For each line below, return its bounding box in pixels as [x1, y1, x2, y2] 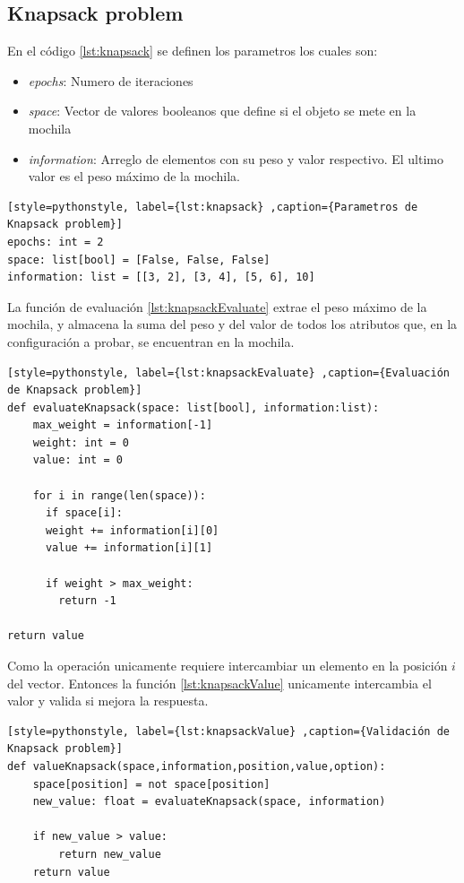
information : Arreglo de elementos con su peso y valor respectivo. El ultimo [28, 149, 443, 168]
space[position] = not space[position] [32, 777, 271, 791]
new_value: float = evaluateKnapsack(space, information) [32, 795, 386, 809]
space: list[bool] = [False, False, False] [7, 253, 271, 266]
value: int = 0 [32, 454, 123, 467]
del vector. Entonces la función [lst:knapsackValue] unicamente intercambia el [7, 673, 432, 692]
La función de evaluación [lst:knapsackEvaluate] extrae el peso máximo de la [7, 297, 427, 316]
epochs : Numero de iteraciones [28, 71, 193, 90]
